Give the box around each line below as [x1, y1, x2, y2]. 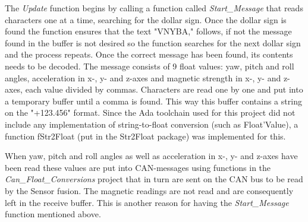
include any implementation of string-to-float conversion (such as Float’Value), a [5, 118, 298, 130]
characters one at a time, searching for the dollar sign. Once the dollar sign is [5, 13, 287, 26]
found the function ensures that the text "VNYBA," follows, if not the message [5, 25, 292, 37]
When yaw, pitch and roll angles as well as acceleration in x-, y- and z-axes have [5, 150, 298, 162]
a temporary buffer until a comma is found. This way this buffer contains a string [5, 94, 302, 107]
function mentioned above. [5, 208, 101, 220]
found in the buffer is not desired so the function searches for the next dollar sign [5, 36, 301, 49]
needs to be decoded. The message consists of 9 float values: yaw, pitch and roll [5, 59, 294, 72]
